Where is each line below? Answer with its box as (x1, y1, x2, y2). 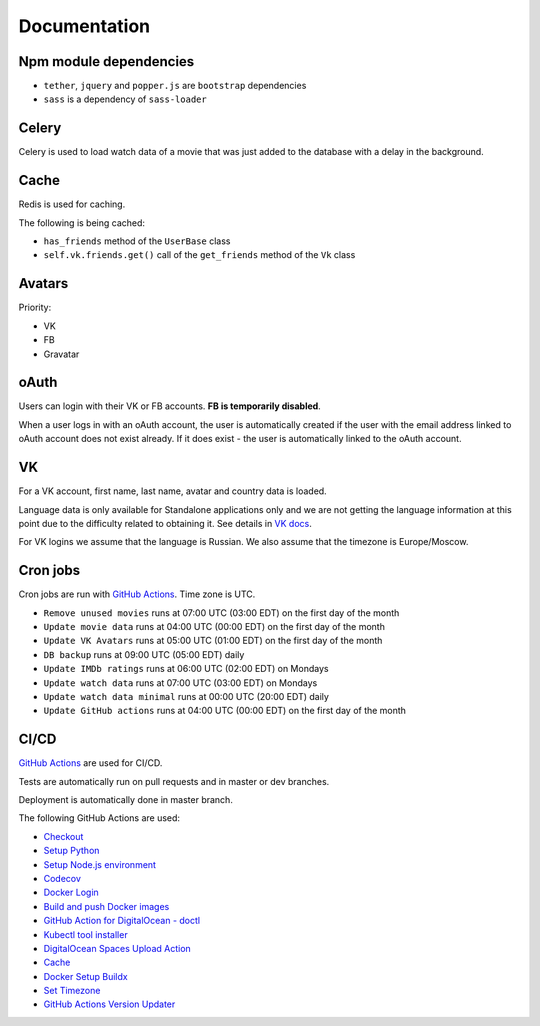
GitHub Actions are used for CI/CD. (18, 757, 163, 769)
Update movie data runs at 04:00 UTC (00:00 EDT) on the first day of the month (43, 620, 385, 632)
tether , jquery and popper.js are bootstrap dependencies (43, 80, 307, 92)
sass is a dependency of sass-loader (43, 93, 207, 105)
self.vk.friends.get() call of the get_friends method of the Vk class (43, 249, 356, 261)
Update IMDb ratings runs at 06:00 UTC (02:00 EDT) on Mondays (43, 663, 329, 675)
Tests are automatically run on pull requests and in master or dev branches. (18, 775, 330, 787)
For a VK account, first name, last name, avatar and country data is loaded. (18, 485, 327, 497)
